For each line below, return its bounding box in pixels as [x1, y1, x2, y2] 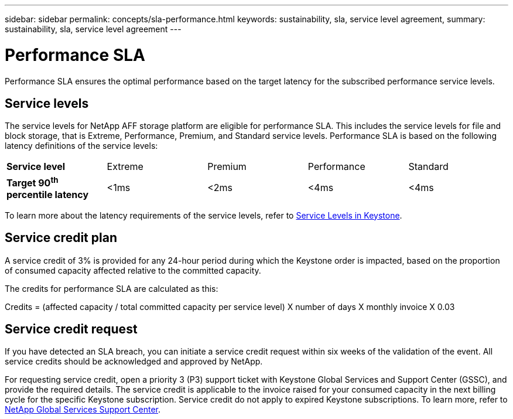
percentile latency [6, 188, 89, 200]
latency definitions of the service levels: [5, 141, 158, 151]
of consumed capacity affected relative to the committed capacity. [5, 265, 261, 275]
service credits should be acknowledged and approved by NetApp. [5, 356, 263, 367]
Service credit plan [5, 230, 117, 246]
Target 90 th [6, 175, 59, 189]
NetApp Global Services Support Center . [5, 404, 161, 415]
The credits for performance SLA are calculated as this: [5, 283, 218, 294]
